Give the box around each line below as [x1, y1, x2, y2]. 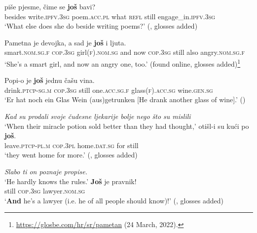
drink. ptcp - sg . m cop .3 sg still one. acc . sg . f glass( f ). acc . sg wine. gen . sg [4, 84, 213, 95]
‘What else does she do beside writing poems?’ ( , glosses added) [4, 21, 198, 31]
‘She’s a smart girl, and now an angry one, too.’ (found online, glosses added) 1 [4, 57, 241, 69]
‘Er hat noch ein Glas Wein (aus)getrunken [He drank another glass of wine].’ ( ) [4, 94, 246, 105]
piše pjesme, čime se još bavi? [4, 1, 96, 11]
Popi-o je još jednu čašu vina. [4, 75, 95, 85]
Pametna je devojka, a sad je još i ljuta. [4, 37, 126, 47]
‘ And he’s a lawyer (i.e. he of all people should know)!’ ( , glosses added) [4, 195, 223, 205]
